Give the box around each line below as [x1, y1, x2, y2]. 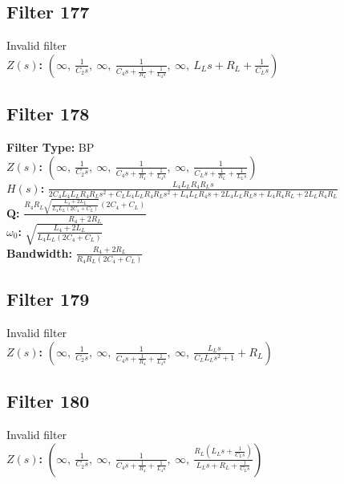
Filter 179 [6, 287, 90, 311]
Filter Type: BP [6, 139, 95, 155]
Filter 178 [6, 101, 90, 126]
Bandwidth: [6, 244, 72, 261]
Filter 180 [6, 388, 90, 413]
